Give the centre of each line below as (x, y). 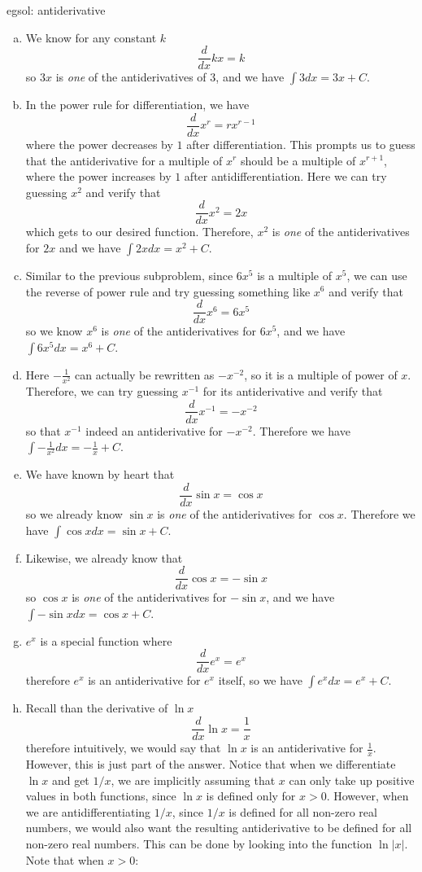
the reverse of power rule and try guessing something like (168, 291)
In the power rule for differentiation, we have (137, 105)
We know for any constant (91, 37)
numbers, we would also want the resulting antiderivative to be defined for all (219, 828)
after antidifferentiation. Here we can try (285, 176)
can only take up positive (352, 780)
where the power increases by (98, 176)
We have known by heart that (100, 474)
